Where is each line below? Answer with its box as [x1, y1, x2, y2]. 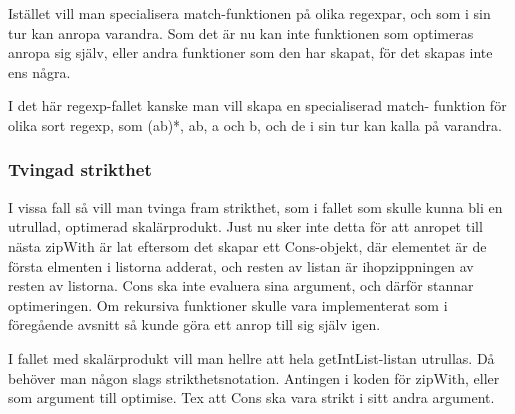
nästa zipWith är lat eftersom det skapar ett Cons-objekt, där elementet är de [8, 235, 487, 256]
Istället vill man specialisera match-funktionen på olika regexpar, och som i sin [8, 3, 491, 23]
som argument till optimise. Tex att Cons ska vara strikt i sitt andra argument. [8, 387, 495, 408]
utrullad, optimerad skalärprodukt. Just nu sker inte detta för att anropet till [8, 216, 483, 237]
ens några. [8, 61, 71, 82]
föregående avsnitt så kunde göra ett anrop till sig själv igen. [8, 314, 381, 335]
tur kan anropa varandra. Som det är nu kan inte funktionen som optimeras [8, 22, 474, 43]
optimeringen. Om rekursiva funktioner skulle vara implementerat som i [8, 294, 448, 315]
